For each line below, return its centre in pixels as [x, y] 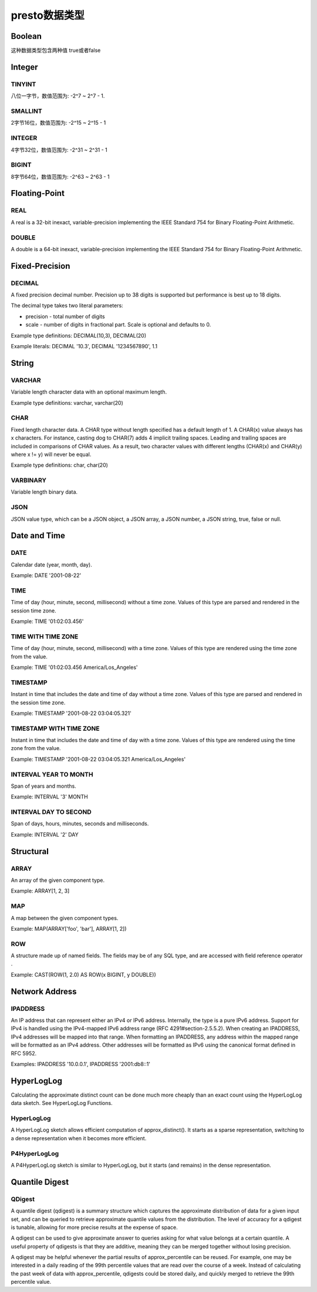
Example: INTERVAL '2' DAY [45, 834]
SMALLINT [26, 111]
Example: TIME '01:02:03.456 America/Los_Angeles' [74, 667]
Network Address [44, 991]
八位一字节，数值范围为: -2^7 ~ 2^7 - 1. [58, 96]
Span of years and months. [43, 786]
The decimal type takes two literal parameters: [67, 305]
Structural [30, 851]
